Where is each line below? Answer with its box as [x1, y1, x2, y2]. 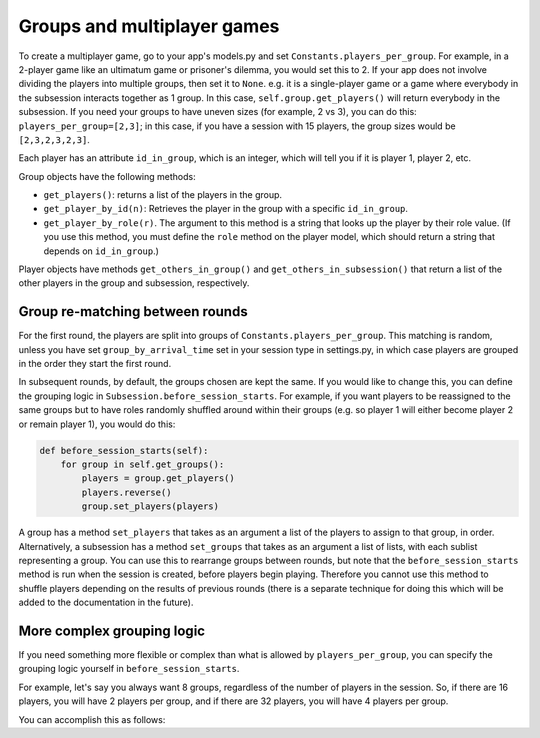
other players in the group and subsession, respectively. [18, 277, 250, 289]
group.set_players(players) [81, 501, 220, 512]
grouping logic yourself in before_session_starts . [18, 663, 240, 675]
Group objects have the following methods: [18, 170, 196, 182]
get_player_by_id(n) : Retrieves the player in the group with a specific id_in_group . [43, 203, 409, 215]
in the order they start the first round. [18, 358, 172, 370]
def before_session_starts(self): [39, 445, 209, 456]
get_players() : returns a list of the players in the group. [43, 189, 283, 201]
